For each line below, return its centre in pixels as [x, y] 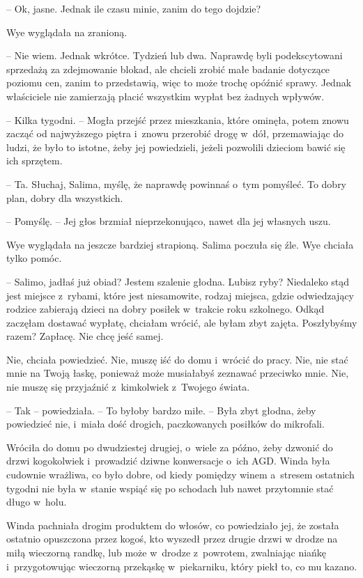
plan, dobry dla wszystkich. [65, 197]
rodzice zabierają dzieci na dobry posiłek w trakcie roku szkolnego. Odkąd [165, 309]
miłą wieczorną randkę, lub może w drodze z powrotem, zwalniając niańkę [167, 552]
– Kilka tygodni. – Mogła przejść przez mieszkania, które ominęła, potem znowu [178, 119]
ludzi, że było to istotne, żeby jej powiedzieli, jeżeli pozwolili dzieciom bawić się [176, 147]
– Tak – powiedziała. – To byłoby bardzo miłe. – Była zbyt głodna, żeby [161, 410]
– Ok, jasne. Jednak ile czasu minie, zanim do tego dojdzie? [134, 8]
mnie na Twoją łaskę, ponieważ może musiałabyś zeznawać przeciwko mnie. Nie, [178, 373]
